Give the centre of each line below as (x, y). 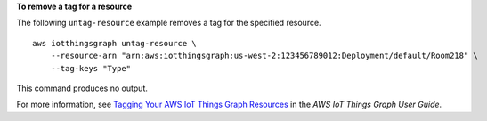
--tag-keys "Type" (91, 68)
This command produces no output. (82, 88)
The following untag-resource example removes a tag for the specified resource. (169, 23)
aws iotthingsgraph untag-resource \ (115, 43)
